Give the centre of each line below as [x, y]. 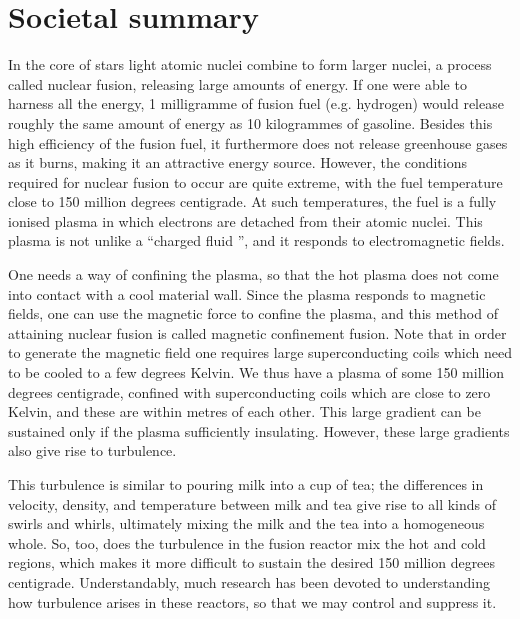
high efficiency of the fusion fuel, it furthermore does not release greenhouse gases [258, 142]
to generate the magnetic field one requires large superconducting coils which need [260, 352]
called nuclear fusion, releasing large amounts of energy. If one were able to [237, 83]
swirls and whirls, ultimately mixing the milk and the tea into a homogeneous [246, 523]
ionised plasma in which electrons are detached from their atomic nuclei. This [245, 220]
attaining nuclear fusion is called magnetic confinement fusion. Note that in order [257, 332]
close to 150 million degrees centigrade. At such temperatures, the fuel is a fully [252, 201]
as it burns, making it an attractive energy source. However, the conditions [237, 162]
